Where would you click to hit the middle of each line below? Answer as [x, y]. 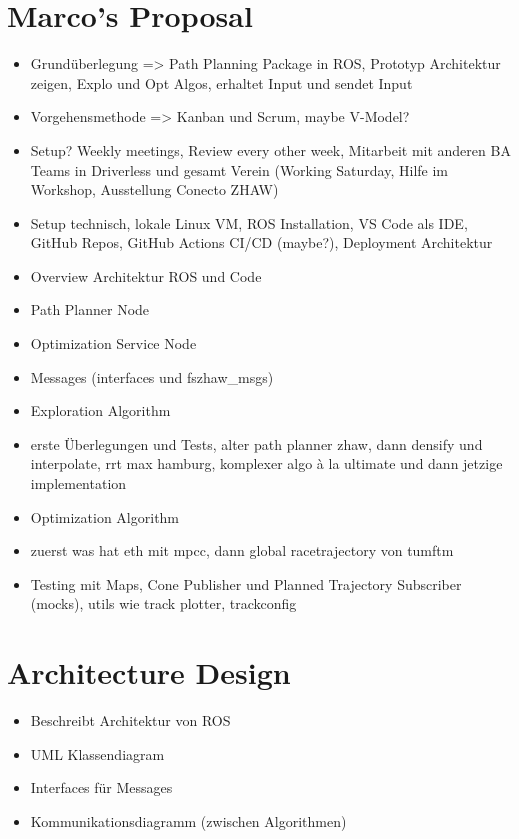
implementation [78, 483]
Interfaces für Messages [101, 787]
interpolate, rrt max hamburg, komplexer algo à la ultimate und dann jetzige [266, 463]
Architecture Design [149, 672]
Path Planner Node [90, 309]
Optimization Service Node [113, 343]
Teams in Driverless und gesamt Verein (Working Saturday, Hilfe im [239, 169]
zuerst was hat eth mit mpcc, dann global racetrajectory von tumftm [242, 550]
